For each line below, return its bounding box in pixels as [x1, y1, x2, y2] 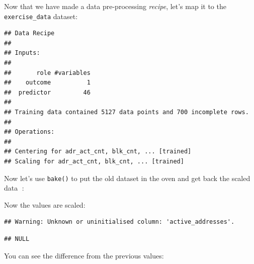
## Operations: [4, 128, 55, 136]
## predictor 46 [4, 89, 91, 96]
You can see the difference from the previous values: [4, 250, 164, 260]
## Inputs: [4, 49, 40, 57]
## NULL [4, 235, 30, 242]
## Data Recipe [4, 30, 55, 37]
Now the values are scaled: [4, 199, 86, 210]
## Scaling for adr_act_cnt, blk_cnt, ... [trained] [4, 157, 184, 165]
